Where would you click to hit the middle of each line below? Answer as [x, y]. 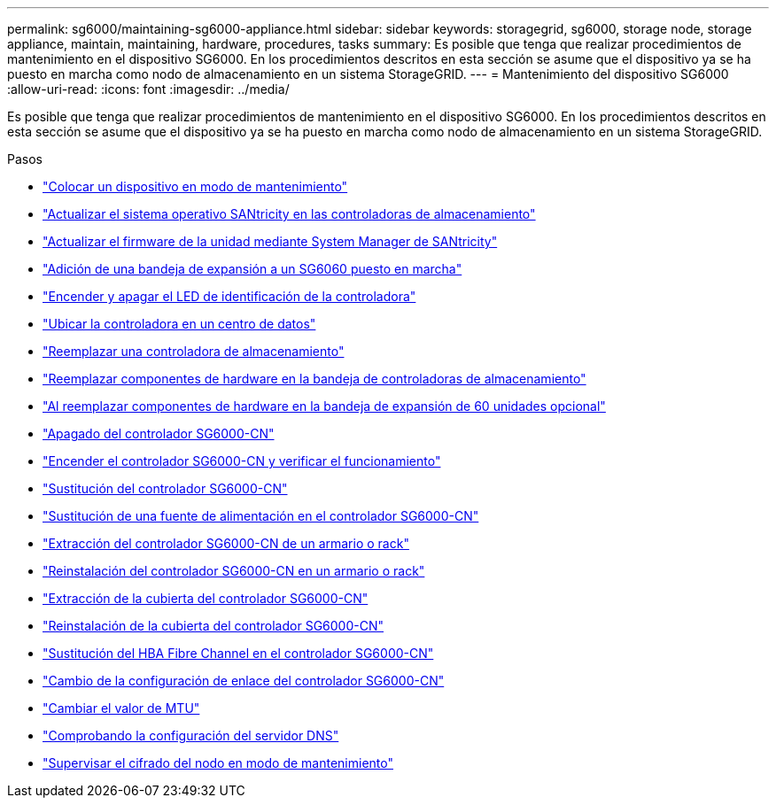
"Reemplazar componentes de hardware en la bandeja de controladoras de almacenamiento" [314, 379]
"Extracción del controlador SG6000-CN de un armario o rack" [226, 543]
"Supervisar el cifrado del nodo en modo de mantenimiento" [218, 763]
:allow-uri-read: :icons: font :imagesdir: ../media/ [148, 89]
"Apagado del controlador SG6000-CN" [159, 433]
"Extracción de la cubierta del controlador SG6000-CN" [206, 598]
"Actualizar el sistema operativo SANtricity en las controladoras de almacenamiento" [289, 214]
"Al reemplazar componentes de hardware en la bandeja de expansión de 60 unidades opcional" [324, 406]
